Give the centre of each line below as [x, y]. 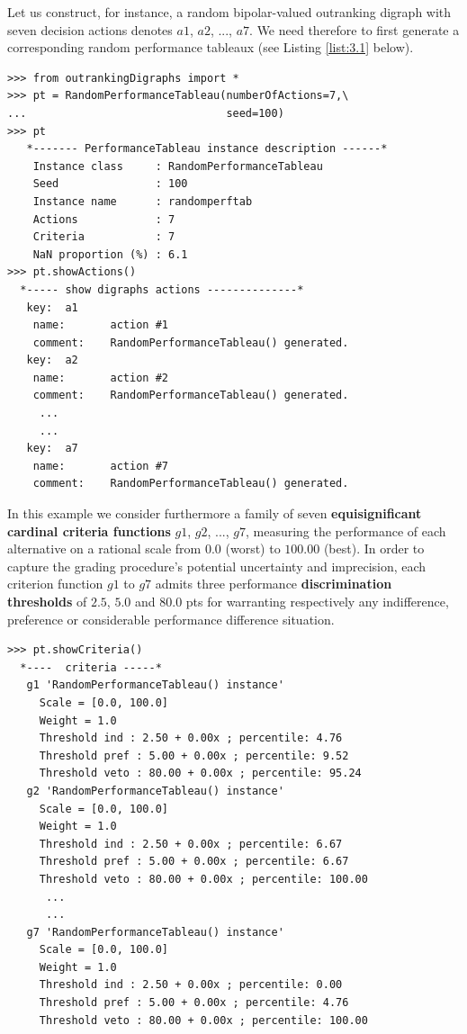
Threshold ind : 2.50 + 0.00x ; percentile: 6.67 [191, 844]
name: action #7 [100, 466]
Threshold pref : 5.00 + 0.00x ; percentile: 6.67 [194, 862]
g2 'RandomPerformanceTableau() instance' [155, 791]
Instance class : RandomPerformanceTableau [178, 166]
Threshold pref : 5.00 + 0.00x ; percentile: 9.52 [194, 755]
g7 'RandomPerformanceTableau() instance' [155, 932]
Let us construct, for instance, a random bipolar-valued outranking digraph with [229, 12]
